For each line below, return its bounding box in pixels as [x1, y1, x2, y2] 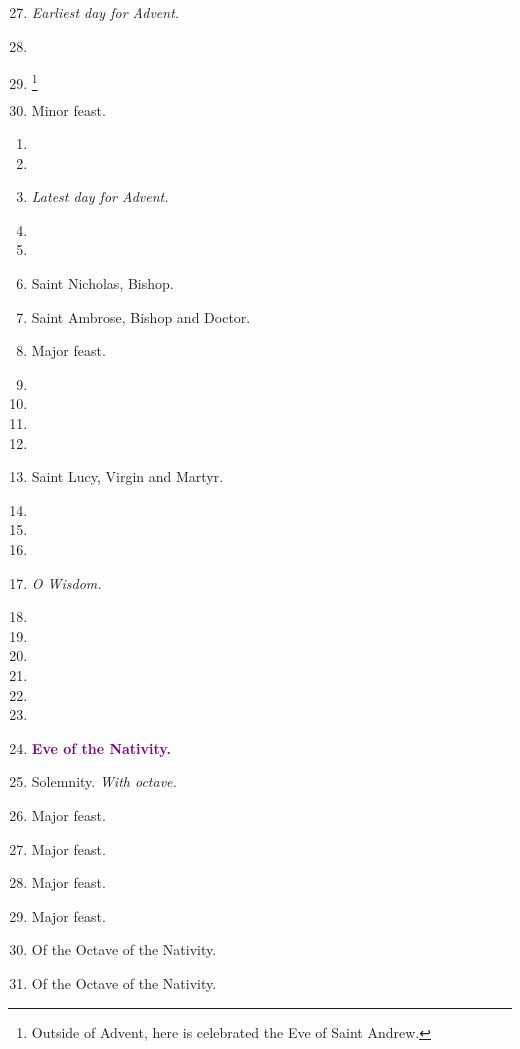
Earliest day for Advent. [31, 2, 180, 22]
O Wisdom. [31, 572, 102, 593]
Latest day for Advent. [31, 186, 169, 207]
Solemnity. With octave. [31, 771, 177, 792]
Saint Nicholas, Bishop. [31, 273, 174, 294]
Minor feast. [31, 99, 106, 120]
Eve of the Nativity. [31, 737, 171, 758]
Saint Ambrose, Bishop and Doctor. [31, 306, 251, 327]
